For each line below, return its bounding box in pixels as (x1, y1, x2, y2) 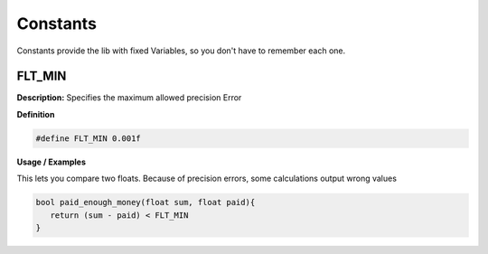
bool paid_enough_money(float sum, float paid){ (35, 197, 256, 208)
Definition (16, 108, 55, 119)
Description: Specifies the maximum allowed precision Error (16, 92, 242, 103)
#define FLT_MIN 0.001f (35, 133, 142, 144)
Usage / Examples (16, 156, 86, 167)
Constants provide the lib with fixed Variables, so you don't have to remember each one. (16, 45, 346, 56)
